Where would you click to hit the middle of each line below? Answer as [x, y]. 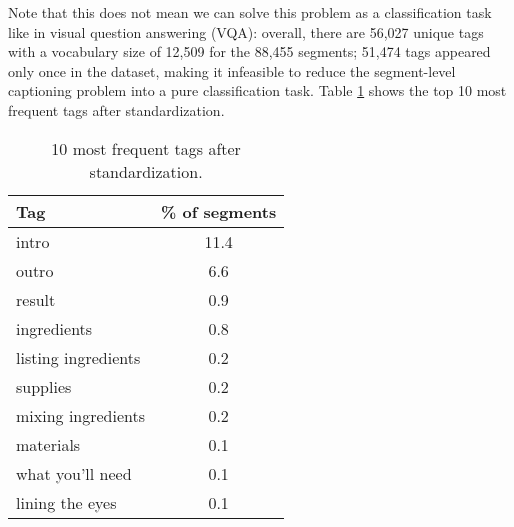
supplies [44, 386]
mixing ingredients [81, 415]
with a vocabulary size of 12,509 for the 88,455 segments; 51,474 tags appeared [249, 51]
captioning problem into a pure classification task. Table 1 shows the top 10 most [257, 90]
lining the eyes [66, 502]
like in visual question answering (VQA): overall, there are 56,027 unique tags [246, 31]
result [36, 299]
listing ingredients [78, 357]
